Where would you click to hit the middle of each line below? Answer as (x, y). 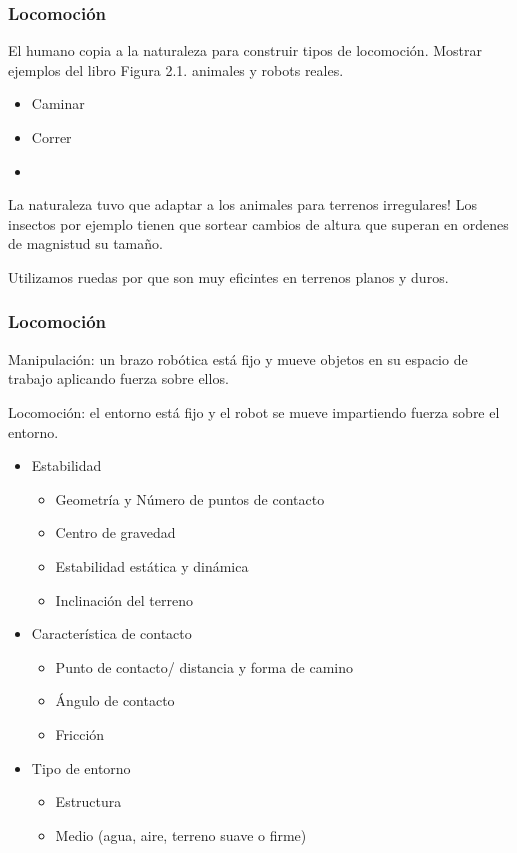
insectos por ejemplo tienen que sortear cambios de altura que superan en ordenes (258, 223)
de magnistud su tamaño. (85, 243)
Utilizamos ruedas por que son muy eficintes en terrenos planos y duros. (228, 276)
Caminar (58, 103)
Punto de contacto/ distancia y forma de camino (204, 666)
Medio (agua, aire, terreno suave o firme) (181, 834)
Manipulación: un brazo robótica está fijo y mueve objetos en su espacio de (238, 358)
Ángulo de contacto (115, 700)
